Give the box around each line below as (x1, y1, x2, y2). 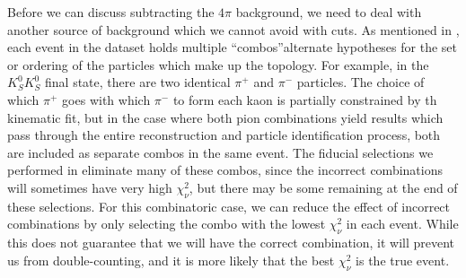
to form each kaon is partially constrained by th (172, 90, 437, 109)
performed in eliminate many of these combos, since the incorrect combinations (7, 161, 443, 179)
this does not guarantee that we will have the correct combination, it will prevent (7, 233, 455, 252)
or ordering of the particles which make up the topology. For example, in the (7, 55, 429, 74)
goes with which (62, 90, 151, 109)
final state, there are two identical (45, 73, 231, 91)
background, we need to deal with (235, 3, 422, 21)
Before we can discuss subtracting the (7, 3, 215, 21)
